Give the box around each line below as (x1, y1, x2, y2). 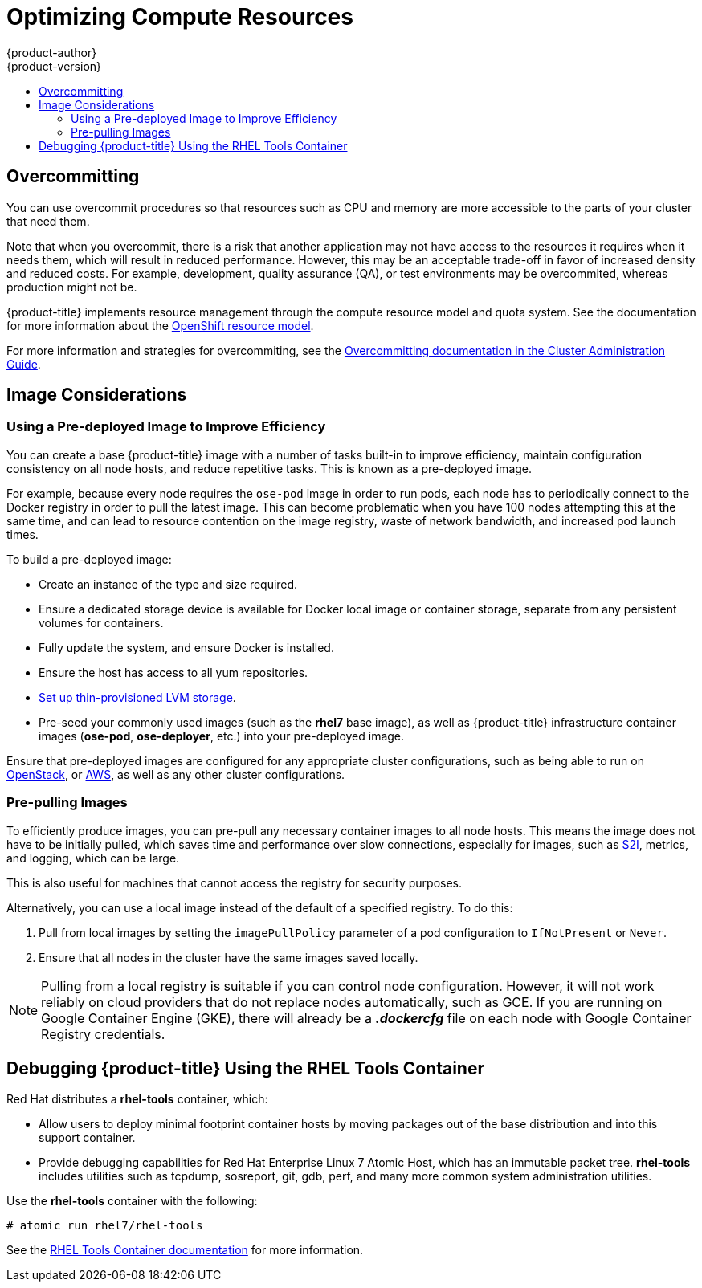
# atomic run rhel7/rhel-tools (6, 1219, 203, 1233)
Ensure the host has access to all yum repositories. (39, 665, 308, 679)
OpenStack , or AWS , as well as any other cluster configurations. (6, 767, 345, 781)
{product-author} (6, 45, 97, 59)
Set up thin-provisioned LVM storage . (39, 690, 236, 704)
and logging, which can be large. (6, 850, 180, 865)
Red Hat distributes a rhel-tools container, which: (6, 1092, 268, 1107)
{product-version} (6, 59, 102, 73)
